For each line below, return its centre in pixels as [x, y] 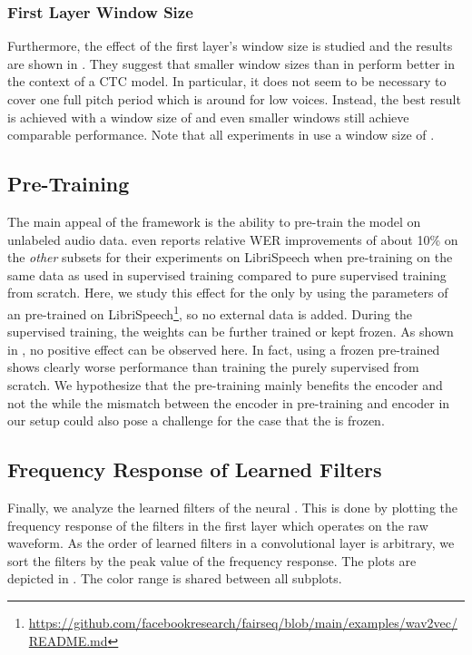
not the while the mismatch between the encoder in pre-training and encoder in [229, 402]
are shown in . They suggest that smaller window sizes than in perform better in [231, 63]
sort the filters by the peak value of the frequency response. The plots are [212, 560]
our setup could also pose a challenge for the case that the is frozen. [196, 420]
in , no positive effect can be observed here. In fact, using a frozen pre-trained [224, 349]
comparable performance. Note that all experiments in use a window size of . [221, 135]
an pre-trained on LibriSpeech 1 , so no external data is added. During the [210, 312]
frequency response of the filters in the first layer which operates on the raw [218, 525]
